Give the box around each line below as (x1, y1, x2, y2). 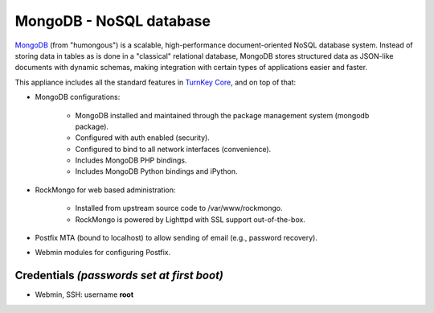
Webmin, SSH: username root (35, 290, 134, 299)
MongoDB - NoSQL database (14, 12, 211, 30)
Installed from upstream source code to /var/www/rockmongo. (75, 204, 283, 213)
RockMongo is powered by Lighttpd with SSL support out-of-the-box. (75, 214, 305, 224)
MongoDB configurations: (35, 93, 121, 102)
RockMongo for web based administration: (35, 185, 176, 195)
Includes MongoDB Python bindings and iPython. (75, 167, 238, 176)
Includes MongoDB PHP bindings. (75, 155, 187, 165)
